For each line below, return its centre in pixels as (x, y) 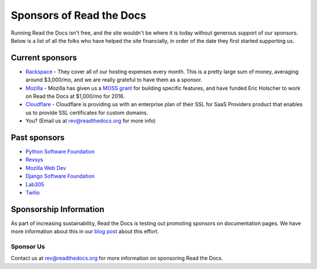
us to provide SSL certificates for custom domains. (87, 113)
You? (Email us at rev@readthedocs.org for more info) (91, 121)
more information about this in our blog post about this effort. (85, 231)
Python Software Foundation (60, 152)
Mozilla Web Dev (46, 168)
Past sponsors (38, 137)
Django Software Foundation (60, 176)
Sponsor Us (28, 247)
